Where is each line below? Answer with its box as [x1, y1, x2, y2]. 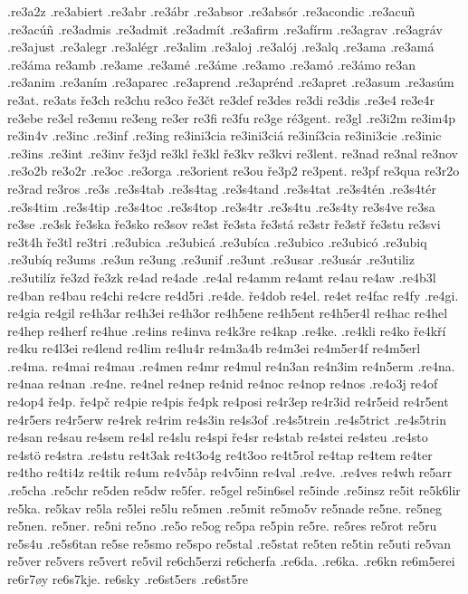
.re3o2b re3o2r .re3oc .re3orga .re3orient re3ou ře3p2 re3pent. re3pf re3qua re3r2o [7, 161, 460, 180]
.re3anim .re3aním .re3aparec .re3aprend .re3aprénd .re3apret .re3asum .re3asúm [7, 72, 454, 91]
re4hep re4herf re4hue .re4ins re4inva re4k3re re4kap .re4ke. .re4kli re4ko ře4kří [7, 321, 446, 340]
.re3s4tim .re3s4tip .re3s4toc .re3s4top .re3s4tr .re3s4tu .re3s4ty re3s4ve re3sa [7, 196, 435, 216]
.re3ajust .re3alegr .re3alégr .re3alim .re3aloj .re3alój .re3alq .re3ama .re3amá [7, 37, 435, 56]
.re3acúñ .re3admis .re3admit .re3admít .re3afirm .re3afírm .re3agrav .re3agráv [7, 19, 443, 38]
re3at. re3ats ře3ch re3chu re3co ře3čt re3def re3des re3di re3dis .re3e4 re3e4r [7, 90, 435, 109]
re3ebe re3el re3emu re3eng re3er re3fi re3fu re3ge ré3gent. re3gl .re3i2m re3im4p [7, 108, 456, 127]
